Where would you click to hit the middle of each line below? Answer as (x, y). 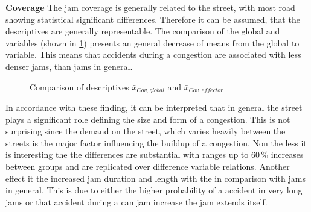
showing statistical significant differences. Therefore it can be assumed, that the (153, 19)
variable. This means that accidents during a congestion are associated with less (153, 55)
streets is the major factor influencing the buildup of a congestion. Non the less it (156, 142)
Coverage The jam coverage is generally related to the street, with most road (150, 7)
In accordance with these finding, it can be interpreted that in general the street (154, 108)
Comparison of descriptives (79, 86)
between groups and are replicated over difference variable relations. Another (148, 166)
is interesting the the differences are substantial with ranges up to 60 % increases (155, 154)
